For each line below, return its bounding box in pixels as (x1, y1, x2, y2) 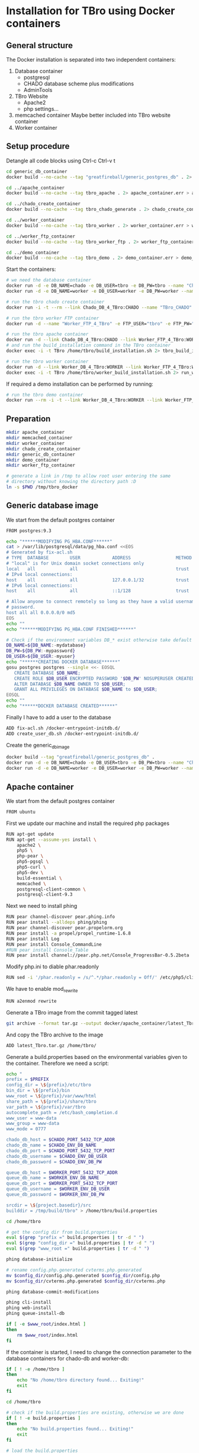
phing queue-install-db (6, 1311, 65, 1317)
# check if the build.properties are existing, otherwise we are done (6, 1409, 184, 1416)
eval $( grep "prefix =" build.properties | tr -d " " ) (6, 1234, 145, 1241)
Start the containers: (6, 265, 56, 273)
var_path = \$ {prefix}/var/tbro (6, 1104, 86, 1110)
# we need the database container (6, 277, 92, 283)
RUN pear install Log (6, 936, 60, 942)
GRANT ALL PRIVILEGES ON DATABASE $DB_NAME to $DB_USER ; (14, 686, 158, 693)
